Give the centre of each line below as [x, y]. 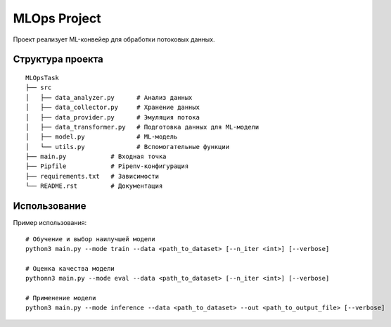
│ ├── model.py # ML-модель [102, 137]
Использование [50, 206]
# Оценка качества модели [70, 268]
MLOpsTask [42, 78]
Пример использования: [50, 223]
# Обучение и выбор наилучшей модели [91, 239]
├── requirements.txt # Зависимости [92, 176]
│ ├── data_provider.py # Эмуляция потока [113, 117]
